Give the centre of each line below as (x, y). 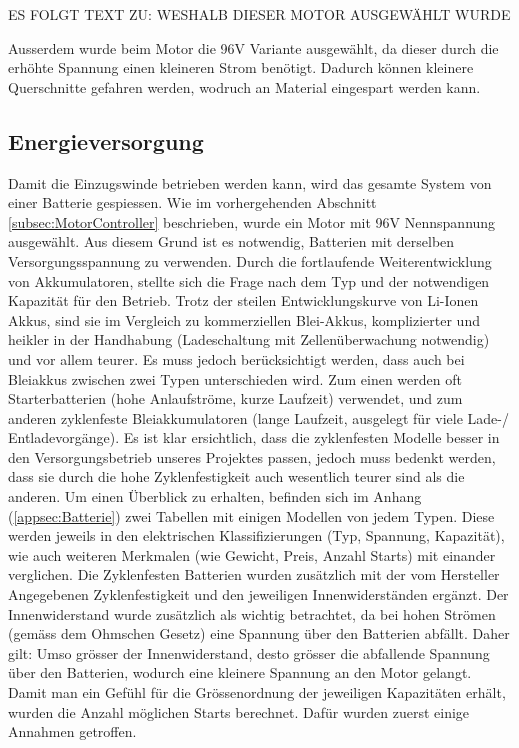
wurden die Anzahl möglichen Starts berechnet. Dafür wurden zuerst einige (239, 711)
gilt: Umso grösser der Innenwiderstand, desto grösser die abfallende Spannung (249, 652)
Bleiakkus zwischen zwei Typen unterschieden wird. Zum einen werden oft (235, 378)
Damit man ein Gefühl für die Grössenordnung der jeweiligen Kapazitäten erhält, (257, 692)
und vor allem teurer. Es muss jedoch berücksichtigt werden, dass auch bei (236, 358)
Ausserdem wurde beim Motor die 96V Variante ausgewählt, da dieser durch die (253, 47)
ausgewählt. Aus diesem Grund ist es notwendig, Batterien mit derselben (231, 241)
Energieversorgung (106, 140)
